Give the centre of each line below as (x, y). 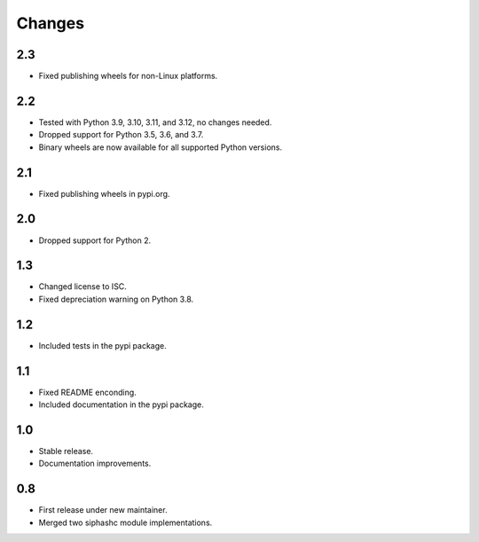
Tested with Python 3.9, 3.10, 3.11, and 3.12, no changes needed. (155, 122)
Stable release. (66, 451)
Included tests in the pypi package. (103, 345)
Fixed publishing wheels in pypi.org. (104, 193)
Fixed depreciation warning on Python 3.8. (116, 299)
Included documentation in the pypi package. (121, 405)
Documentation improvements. (95, 463)
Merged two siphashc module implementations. (126, 522)
